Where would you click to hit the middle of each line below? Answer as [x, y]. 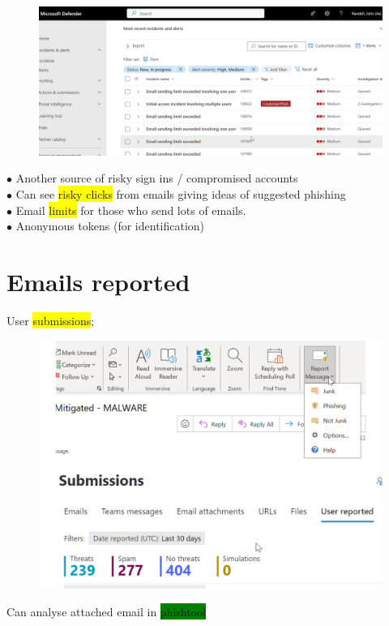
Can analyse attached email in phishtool [106, 611]
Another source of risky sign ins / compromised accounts [157, 178]
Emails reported [98, 281]
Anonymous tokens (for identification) [110, 226]
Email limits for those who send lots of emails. [131, 210]
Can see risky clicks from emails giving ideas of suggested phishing [181, 194]
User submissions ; [51, 320]
